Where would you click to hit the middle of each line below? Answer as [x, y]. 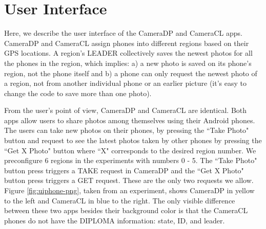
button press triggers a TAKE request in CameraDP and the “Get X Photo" [124, 170]
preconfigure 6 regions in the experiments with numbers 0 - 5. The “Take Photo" [131, 160]
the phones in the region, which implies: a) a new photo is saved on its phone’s [128, 63]
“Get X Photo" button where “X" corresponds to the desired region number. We [130, 150]
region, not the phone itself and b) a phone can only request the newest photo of [131, 73]
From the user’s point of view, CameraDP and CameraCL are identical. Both [126, 110]
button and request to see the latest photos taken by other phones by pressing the [133, 140]
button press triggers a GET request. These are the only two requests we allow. [129, 180]
